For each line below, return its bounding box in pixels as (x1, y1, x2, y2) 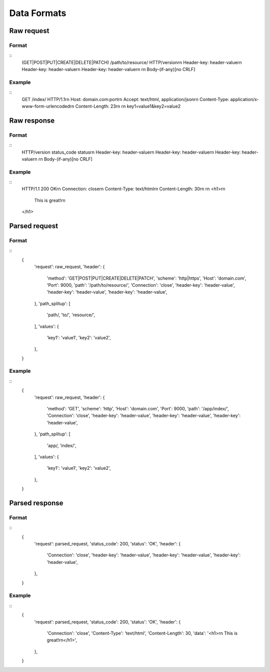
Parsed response (9, 498, 63, 507)
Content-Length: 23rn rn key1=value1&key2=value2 (75, 103, 181, 110)
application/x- (230, 96, 259, 102)
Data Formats (9, 8, 66, 19)
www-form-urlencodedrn (21, 103, 74, 110)
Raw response (9, 116, 55, 125)
